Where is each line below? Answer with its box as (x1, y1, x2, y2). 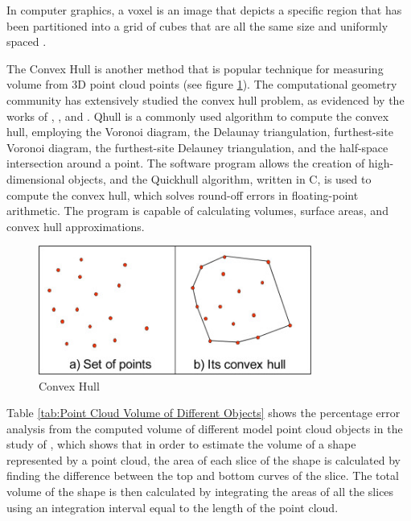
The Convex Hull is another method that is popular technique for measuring (6, 60, 384, 76)
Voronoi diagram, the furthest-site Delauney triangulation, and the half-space (6, 139, 388, 155)
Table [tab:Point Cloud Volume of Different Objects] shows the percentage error (6, 404, 401, 421)
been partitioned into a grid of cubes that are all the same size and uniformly (6, 17, 388, 34)
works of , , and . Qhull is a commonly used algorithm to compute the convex (6, 107, 389, 124)
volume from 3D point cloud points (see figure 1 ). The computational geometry (6, 76, 397, 93)
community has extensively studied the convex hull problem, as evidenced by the (6, 91, 405, 108)
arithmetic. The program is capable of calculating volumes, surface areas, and (6, 202, 388, 219)
